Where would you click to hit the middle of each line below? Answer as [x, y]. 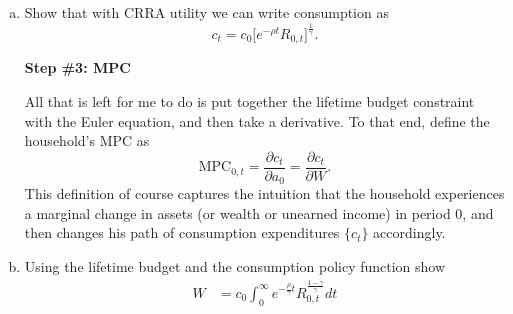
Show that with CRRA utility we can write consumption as [206, 12]
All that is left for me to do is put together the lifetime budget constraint [249, 101]
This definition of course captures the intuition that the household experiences [264, 193]
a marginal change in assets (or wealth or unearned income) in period [237, 212]
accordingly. [409, 232]
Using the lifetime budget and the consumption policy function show [235, 266]
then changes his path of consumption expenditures [182, 232]
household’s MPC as [87, 140]
